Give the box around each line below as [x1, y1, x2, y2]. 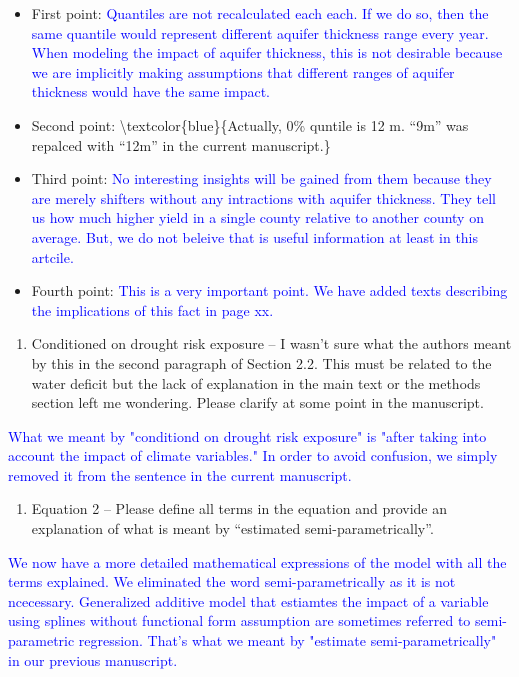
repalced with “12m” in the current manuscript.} [31, 134, 331, 155]
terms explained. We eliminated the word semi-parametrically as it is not [8, 571, 456, 592]
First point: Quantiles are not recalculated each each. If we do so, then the [31, 3, 489, 23]
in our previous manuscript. [8, 649, 178, 670]
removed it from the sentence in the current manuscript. [8, 464, 352, 485]
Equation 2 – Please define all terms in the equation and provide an [31, 498, 447, 519]
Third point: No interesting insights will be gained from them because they [31, 168, 492, 189]
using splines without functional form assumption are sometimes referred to [8, 610, 471, 631]
